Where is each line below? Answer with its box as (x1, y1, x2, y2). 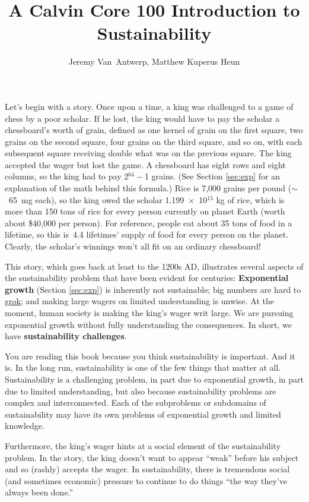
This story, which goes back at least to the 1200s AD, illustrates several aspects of (5, 260, 304, 272)
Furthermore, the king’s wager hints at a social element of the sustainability (5, 439, 281, 452)
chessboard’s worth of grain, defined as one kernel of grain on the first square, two (5, 124, 303, 136)
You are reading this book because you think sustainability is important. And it (5, 349, 295, 362)
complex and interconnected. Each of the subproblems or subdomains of (5, 396, 266, 409)
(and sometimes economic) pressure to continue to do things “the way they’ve (5, 474, 288, 487)
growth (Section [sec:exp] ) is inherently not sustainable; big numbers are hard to (5, 283, 301, 295)
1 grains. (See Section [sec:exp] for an (144, 170, 281, 182)
